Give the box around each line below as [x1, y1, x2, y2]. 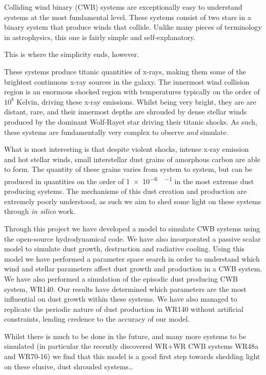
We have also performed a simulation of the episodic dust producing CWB [4, 273, 238, 284]
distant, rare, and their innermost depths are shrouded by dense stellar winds [4, 106, 247, 117]
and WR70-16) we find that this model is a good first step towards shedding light [4, 351, 260, 362]
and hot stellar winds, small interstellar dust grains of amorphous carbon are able [4, 153, 260, 164]
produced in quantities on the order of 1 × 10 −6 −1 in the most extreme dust [4, 174, 254, 186]
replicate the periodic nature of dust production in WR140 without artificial [4, 303, 243, 314]
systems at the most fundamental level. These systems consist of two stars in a [4, 11, 251, 22]
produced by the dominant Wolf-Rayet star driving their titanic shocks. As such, [4, 116, 257, 127]
